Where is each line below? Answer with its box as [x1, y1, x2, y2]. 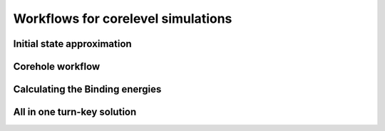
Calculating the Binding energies [13, 83, 162, 95]
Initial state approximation [13, 38, 132, 50]
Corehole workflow [13, 61, 101, 73]
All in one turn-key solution [13, 106, 137, 118]
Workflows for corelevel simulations [13, 11, 232, 26]
